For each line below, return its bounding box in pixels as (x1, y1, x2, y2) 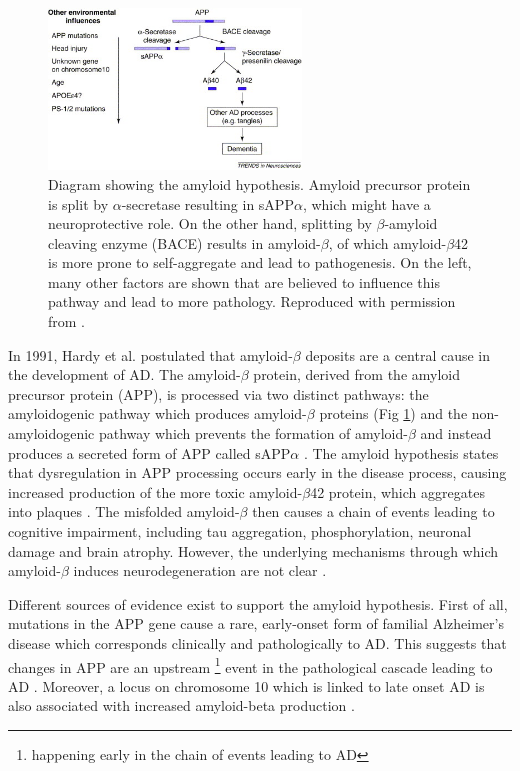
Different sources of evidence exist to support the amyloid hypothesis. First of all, (8, 593, 508, 614)
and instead (420, 423, 492, 444)
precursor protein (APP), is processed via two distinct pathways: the (8, 383, 429, 404)
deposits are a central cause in (305, 344, 491, 365)
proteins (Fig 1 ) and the (319, 403, 468, 424)
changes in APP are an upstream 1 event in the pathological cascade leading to (8, 653, 493, 677)
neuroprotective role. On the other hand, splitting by (48, 213, 372, 234)
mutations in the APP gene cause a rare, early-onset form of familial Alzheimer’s (8, 613, 504, 634)
